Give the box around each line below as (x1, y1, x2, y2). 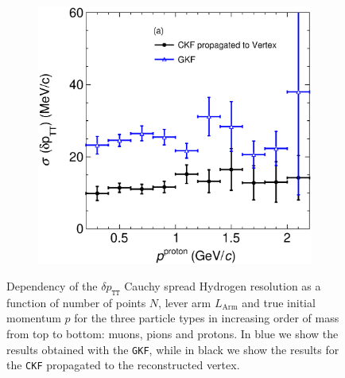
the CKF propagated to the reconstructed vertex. (6, 357, 240, 373)
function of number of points (6, 294, 146, 310)
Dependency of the (6, 278, 98, 294)
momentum (6, 310, 61, 326)
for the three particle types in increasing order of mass (74, 310, 339, 326)
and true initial (242, 294, 316, 310)
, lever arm (158, 294, 211, 310)
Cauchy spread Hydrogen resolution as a (124, 278, 321, 294)
